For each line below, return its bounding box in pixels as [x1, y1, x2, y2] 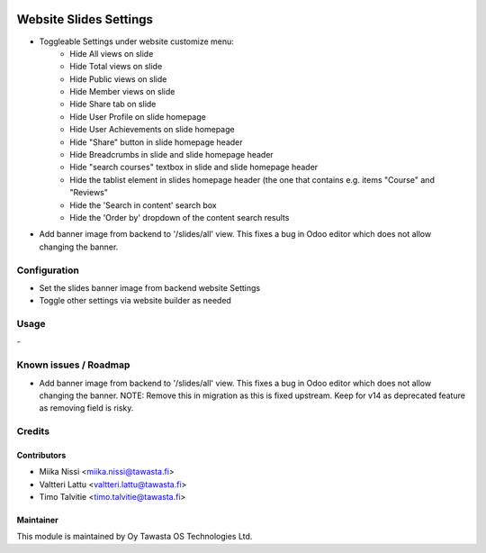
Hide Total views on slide [69, 61, 163, 72]
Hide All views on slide [69, 48, 154, 59]
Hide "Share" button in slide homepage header [69, 136, 243, 148]
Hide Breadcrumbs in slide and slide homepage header [69, 150, 274, 160]
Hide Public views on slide [69, 73, 167, 85]
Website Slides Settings [16, 12, 153, 27]
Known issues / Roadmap [16, 358, 130, 371]
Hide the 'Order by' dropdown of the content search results [69, 212, 290, 222]
